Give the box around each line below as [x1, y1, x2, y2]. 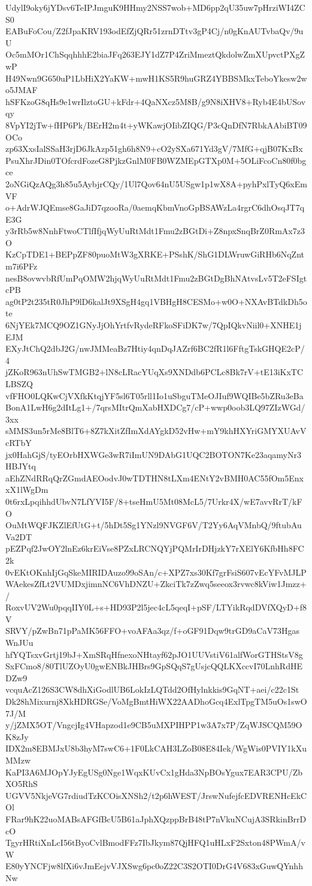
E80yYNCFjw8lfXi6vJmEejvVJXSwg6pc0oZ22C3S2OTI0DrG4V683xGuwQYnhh [5, 860, 303, 872]
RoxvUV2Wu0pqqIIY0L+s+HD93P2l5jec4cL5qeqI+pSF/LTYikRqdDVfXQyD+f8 [5, 601, 307, 613]
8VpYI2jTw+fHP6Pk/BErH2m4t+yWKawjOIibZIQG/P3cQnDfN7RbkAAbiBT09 [5, 118, 307, 131]
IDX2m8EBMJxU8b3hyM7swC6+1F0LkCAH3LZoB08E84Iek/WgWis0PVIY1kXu [5, 742, 307, 755]
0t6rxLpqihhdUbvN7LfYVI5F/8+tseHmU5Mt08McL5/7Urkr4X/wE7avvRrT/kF [5, 495, 302, 507]
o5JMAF [5, 83, 38, 96]
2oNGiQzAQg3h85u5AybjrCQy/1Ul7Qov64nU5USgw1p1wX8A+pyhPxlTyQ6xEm [5, 177, 307, 190]
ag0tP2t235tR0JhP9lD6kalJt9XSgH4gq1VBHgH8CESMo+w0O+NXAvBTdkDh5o [5, 295, 307, 307]
